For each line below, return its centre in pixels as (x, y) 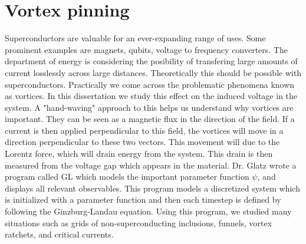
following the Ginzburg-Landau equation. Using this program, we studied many (148, 211)
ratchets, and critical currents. (59, 234)
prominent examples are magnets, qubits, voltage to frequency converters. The (146, 49)
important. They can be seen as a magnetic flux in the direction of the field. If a (150, 119)
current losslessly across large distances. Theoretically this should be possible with (153, 72)
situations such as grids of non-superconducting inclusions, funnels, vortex (139, 222)
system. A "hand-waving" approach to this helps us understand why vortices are (149, 107)
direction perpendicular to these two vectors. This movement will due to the (142, 142)
